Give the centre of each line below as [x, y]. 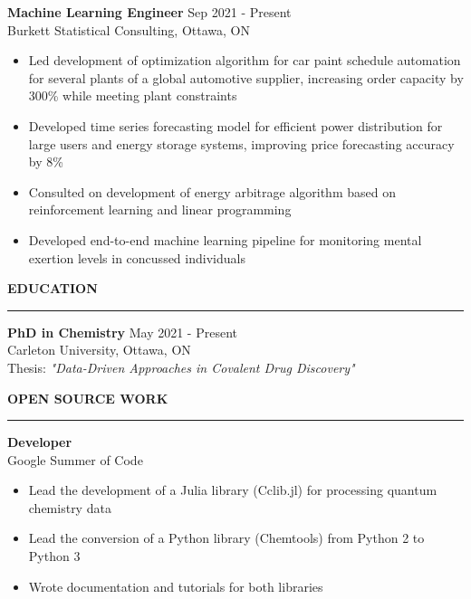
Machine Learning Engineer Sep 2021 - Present [149, 12]
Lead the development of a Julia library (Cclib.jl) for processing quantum [233, 490]
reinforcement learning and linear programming [160, 209]
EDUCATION [53, 288]
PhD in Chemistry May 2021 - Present [122, 332]
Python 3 [54, 556]
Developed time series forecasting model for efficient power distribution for [235, 125]
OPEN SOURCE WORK [88, 398]
